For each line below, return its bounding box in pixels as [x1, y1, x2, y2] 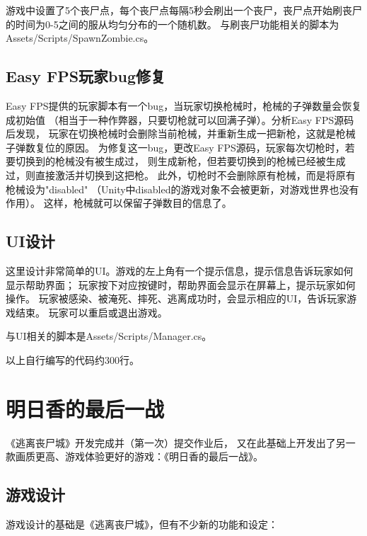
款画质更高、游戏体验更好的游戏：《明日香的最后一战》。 [6, 449, 263, 464]
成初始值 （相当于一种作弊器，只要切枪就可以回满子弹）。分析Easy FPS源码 [6, 112, 354, 127]
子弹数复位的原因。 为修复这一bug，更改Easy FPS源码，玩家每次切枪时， [6, 139, 345, 154]
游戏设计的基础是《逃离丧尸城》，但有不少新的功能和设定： [6, 517, 278, 532]
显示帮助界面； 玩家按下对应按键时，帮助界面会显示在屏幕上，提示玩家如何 [6, 277, 356, 292]
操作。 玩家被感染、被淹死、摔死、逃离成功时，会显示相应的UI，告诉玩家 [6, 291, 347, 306]
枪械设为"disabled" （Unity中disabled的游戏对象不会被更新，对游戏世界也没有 [6, 181, 359, 196]
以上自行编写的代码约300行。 [6, 352, 139, 367]
